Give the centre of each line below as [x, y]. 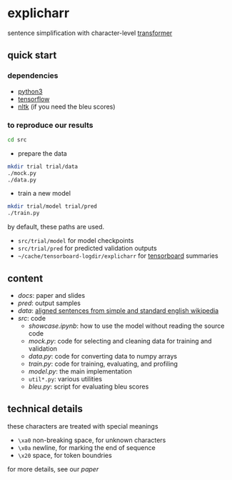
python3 [30, 91]
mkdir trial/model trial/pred [52, 206]
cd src [17, 140]
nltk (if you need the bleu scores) [66, 106]
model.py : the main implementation [80, 371]
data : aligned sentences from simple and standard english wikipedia [118, 310]
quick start [32, 55]
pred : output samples [49, 303]
